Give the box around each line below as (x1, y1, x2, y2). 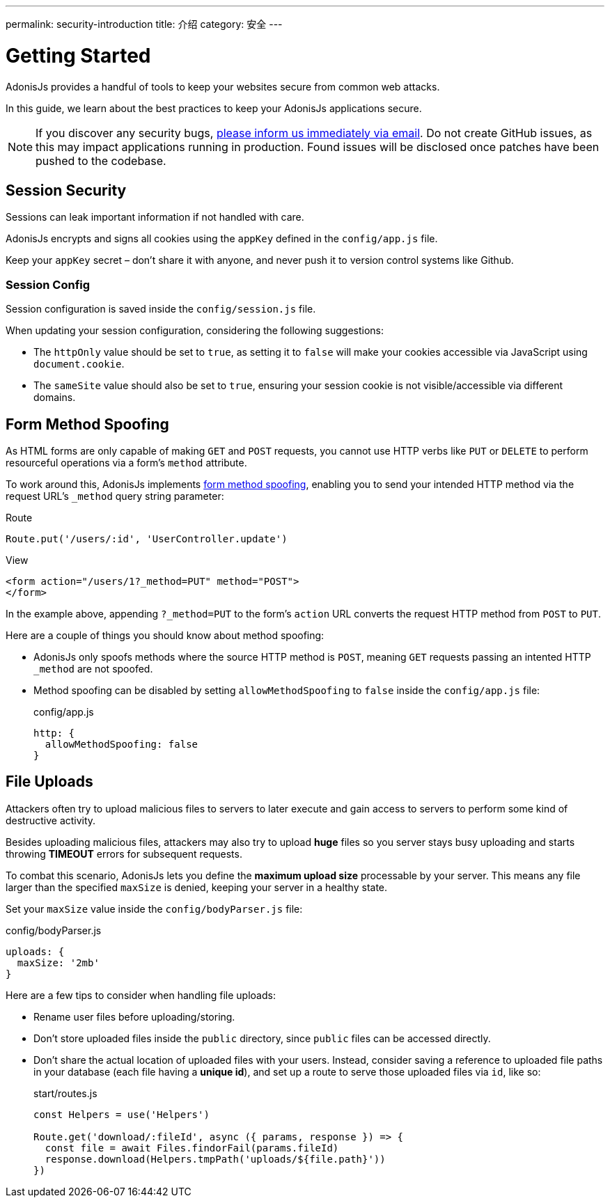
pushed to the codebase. (36, 153, 166, 168)
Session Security (6, 181, 127, 199)
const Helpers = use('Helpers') (33, 1108, 210, 1120)
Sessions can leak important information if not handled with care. (6, 211, 304, 223)
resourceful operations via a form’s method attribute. (6, 456, 247, 469)
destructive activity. (6, 814, 96, 826)
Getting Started (6, 43, 151, 68)
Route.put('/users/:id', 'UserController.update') (6, 533, 288, 544)
